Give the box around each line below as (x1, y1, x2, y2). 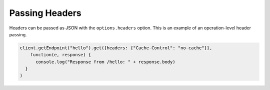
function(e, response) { (30, 52, 91, 58)
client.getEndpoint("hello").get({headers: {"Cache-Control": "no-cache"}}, (19, 45, 212, 51)
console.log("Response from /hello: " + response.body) (35, 59, 175, 65)
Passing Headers (9, 7, 82, 18)
